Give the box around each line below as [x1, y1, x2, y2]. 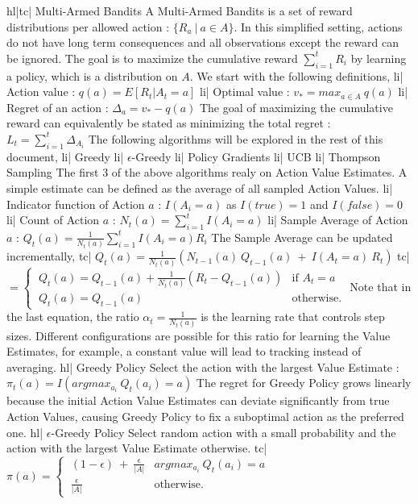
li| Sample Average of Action [267, 211, 408, 228]
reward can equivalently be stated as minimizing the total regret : [6, 115, 331, 131]
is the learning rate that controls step [201, 308, 385, 325]
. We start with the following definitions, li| [189, 67, 404, 84]
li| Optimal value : [200, 83, 290, 100]
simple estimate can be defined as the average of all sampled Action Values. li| [6, 179, 393, 196]
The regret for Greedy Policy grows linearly [196, 374, 412, 391]
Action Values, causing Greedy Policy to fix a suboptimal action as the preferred [6, 407, 404, 424]
